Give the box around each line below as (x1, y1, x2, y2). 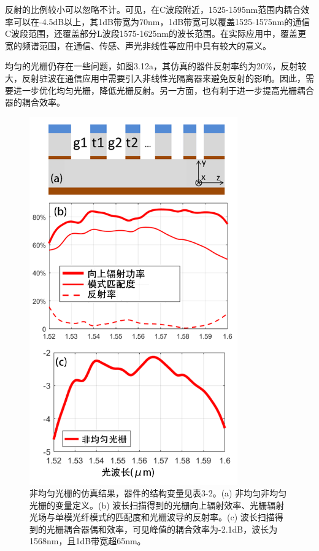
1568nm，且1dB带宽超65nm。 (29, 534, 146, 547)
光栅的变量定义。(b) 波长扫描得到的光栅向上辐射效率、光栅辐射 (29, 498, 285, 511)
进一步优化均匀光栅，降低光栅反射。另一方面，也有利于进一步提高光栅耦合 (13, 83, 314, 96)
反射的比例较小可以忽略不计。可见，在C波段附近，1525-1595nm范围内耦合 (5, 3, 301, 15)
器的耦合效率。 (5, 96, 65, 109)
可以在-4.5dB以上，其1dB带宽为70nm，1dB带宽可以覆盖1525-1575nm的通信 (13, 15, 310, 28)
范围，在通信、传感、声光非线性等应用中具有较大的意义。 (39, 39, 271, 52)
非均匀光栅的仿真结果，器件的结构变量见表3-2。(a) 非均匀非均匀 (29, 487, 287, 499)
